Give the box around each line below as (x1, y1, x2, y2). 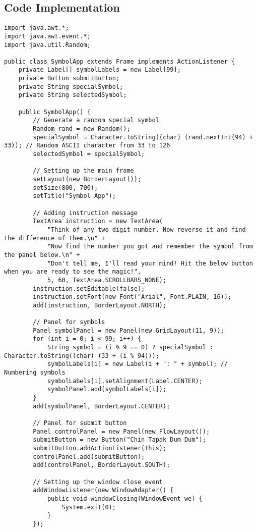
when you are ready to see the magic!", (4, 268, 142, 276)
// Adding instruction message (33, 209, 138, 217)
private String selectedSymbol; (18, 91, 127, 99)
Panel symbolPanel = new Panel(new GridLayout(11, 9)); (33, 327, 224, 334)
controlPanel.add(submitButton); (33, 453, 145, 460)
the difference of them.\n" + (4, 234, 105, 242)
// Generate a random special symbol (33, 117, 159, 124)
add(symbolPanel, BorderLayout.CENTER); (33, 402, 170, 410)
